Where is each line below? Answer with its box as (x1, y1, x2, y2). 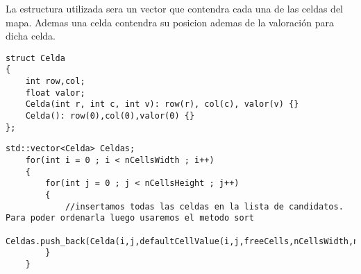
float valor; (25, 87, 85, 98)
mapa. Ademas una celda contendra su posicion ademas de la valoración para (6, 15, 334, 29)
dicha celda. (6, 28, 56, 43)
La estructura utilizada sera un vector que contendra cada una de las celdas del (6, 1, 344, 15)
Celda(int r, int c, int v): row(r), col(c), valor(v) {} (25, 99, 299, 110)
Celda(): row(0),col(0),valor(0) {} (25, 111, 195, 121)
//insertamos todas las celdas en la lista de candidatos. (65, 201, 344, 212)
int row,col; (25, 76, 85, 87)
